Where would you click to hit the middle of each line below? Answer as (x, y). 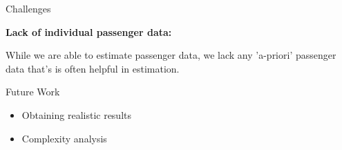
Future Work (33, 92)
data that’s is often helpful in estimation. (93, 68)
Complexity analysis (64, 138)
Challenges (28, 8)
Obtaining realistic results (77, 114)
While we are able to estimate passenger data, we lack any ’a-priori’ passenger (171, 55)
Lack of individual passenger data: (89, 31)
